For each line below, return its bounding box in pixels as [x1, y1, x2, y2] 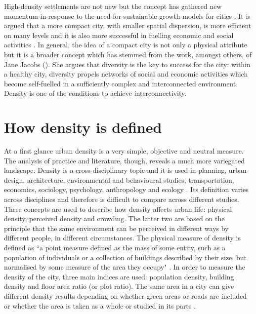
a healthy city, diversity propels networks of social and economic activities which [4, 69, 248, 79]
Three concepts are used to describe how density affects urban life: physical [4, 203, 232, 214]
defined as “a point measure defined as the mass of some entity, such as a [4, 242, 226, 252]
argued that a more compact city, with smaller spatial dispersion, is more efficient [4, 20, 252, 31]
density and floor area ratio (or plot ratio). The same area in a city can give [4, 281, 234, 291]
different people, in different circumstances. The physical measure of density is [4, 233, 241, 243]
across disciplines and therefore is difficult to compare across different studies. [4, 194, 239, 204]
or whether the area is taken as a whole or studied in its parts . [4, 300, 196, 311]
